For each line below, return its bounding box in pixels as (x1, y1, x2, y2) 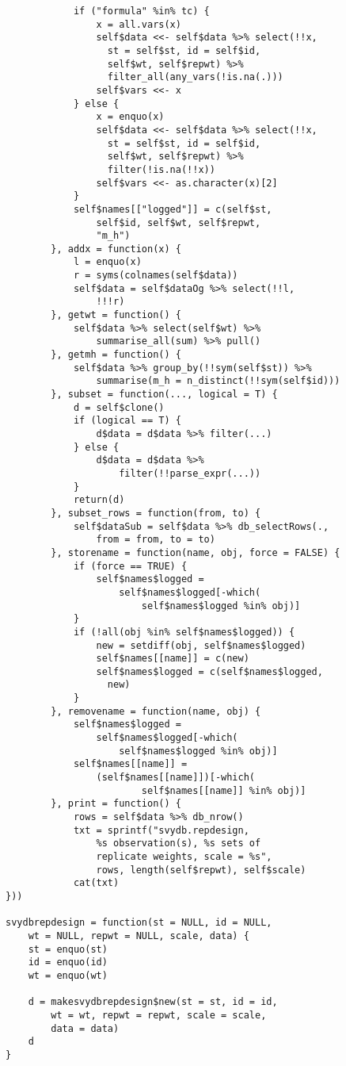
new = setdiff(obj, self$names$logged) (96, 639, 306, 651)
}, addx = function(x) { (51, 243, 181, 255)
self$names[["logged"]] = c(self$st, (73, 203, 272, 215)
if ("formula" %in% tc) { (73, 6, 210, 17)
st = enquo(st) (28, 943, 108, 955)
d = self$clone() (73, 401, 165, 413)
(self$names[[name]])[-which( (96, 772, 255, 784)
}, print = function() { (51, 798, 181, 810)
